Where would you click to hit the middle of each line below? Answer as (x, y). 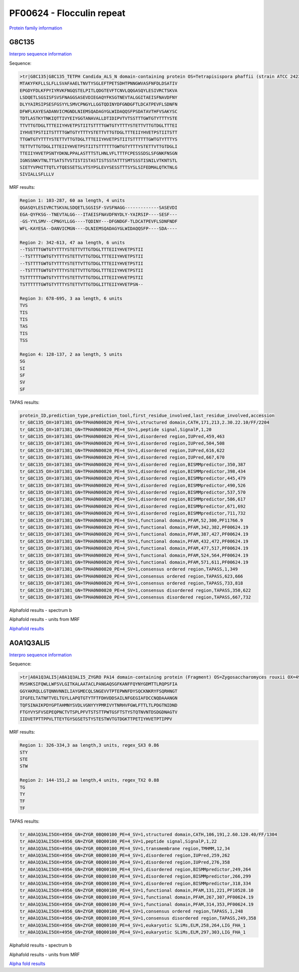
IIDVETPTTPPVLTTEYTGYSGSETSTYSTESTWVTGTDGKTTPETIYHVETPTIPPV (96, 719)
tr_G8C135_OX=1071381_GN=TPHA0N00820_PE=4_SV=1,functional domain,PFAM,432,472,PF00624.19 (134, 541)
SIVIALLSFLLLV (37, 174)
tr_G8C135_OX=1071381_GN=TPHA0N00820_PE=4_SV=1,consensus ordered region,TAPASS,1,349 (129, 569)
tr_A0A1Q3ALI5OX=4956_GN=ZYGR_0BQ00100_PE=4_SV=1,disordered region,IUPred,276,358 (125, 862)
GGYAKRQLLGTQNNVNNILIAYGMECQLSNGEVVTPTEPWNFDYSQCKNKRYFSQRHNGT (99, 691)
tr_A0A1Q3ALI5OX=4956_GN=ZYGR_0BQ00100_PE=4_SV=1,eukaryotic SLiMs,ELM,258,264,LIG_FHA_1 (133, 925)
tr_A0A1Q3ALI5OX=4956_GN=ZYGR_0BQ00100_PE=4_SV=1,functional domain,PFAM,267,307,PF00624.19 (137, 897)
